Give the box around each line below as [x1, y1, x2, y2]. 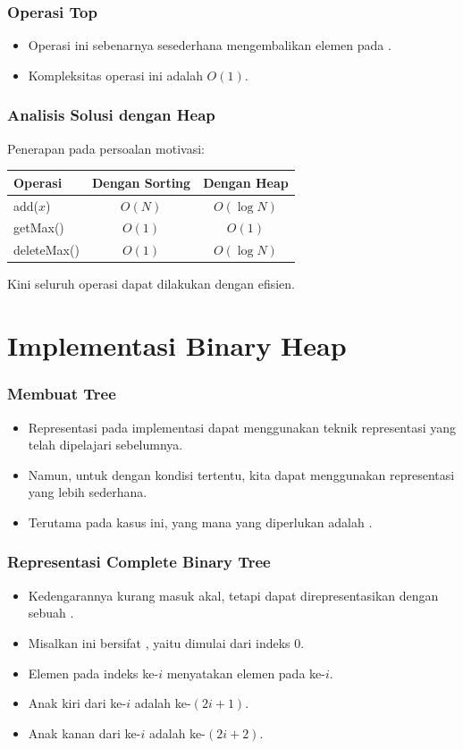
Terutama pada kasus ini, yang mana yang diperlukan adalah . [28, 512, 373, 531]
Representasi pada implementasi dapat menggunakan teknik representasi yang [28, 417, 457, 436]
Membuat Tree [7, 383, 116, 405]
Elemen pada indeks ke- [28, 663, 159, 682]
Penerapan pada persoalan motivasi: [7, 139, 205, 157]
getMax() [13, 218, 64, 237]
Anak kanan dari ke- [28, 723, 141, 742]
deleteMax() [13, 240, 80, 259]
